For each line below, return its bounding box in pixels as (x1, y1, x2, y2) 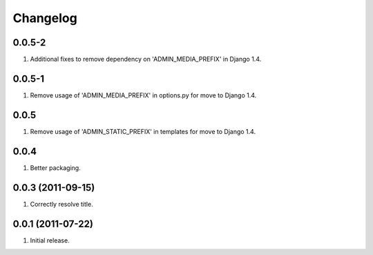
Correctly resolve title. (30, 200, 93, 208)
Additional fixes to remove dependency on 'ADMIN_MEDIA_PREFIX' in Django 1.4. (30, 55, 262, 64)
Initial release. (30, 236, 70, 245)
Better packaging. (30, 163, 81, 172)
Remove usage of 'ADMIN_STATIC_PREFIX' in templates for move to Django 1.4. (30, 127, 256, 135)
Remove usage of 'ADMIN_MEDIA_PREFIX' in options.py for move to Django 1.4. (30, 91, 257, 100)
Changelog (12, 10, 77, 26)
